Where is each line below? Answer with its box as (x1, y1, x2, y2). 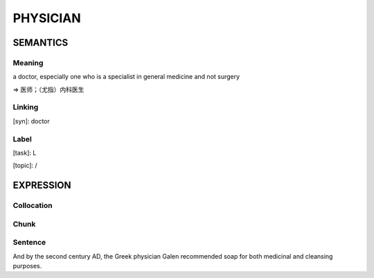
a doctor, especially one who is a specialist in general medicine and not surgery (12, 73, 240, 81)
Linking (12, 103, 39, 112)
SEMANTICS (12, 37, 69, 49)
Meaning (12, 58, 44, 67)
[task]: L (12, 148, 37, 157)
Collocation (12, 201, 53, 211)
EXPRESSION (12, 180, 71, 191)
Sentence (12, 238, 46, 247)
